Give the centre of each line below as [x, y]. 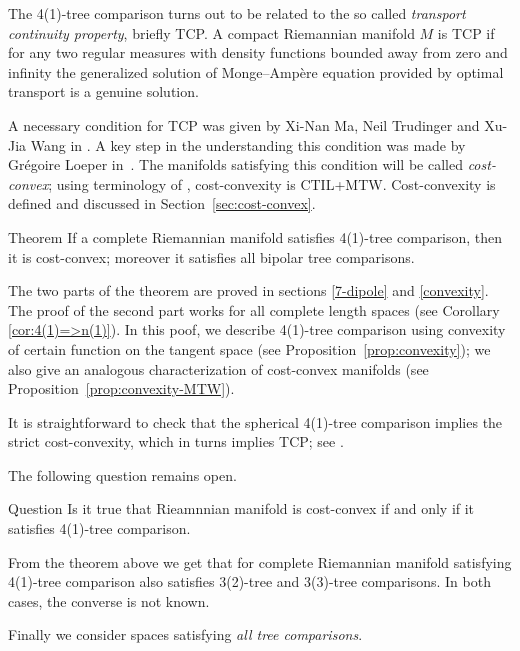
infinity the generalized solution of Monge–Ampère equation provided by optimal [256, 71]
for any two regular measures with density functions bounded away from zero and [258, 52]
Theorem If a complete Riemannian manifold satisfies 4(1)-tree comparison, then [255, 236]
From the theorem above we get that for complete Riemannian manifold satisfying [260, 561]
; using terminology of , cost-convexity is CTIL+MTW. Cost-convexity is [272, 183]
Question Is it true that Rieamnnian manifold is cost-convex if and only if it [241, 508]
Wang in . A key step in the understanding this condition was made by [248, 144]
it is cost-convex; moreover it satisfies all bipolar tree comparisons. [211, 256]
